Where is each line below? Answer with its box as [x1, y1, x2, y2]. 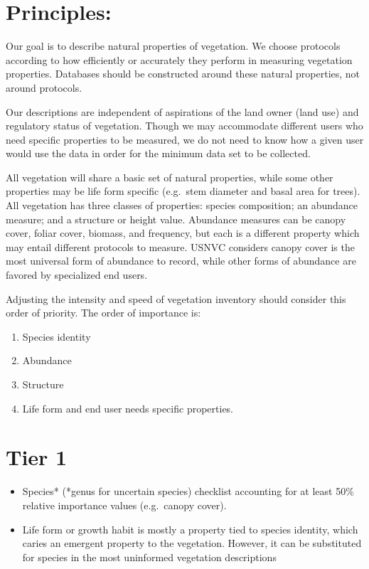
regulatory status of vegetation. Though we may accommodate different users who [6, 118, 363, 133]
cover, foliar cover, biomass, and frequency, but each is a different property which [6, 225, 360, 240]
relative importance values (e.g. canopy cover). [22, 497, 227, 512]
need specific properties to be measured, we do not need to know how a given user [6, 132, 364, 147]
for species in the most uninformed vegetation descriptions [22, 549, 277, 564]
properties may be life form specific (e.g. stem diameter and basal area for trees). [6, 184, 360, 198]
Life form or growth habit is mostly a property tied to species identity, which [22, 521, 358, 536]
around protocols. [6, 80, 82, 95]
